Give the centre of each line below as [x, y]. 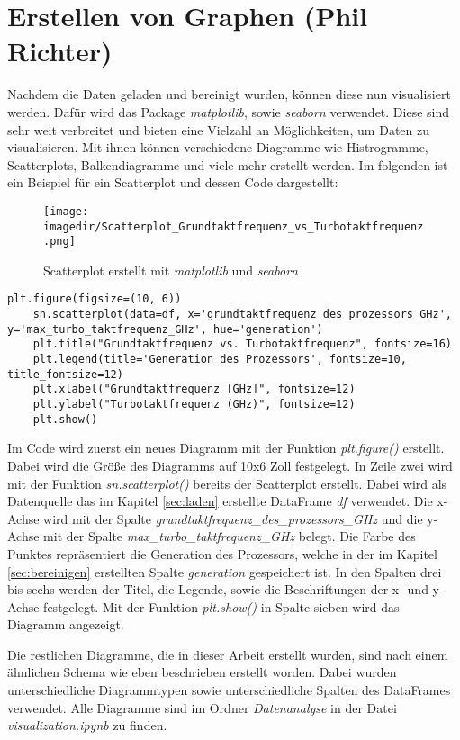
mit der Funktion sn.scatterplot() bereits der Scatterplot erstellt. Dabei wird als [227, 483]
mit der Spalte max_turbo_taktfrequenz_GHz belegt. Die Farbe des [230, 536]
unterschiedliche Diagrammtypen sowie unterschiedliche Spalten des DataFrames [229, 690]
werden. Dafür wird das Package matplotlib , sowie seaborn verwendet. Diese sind [229, 111]
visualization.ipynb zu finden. [87, 725]
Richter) [60, 51]
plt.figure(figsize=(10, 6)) [95, 299]
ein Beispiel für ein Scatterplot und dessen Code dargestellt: [173, 182]
